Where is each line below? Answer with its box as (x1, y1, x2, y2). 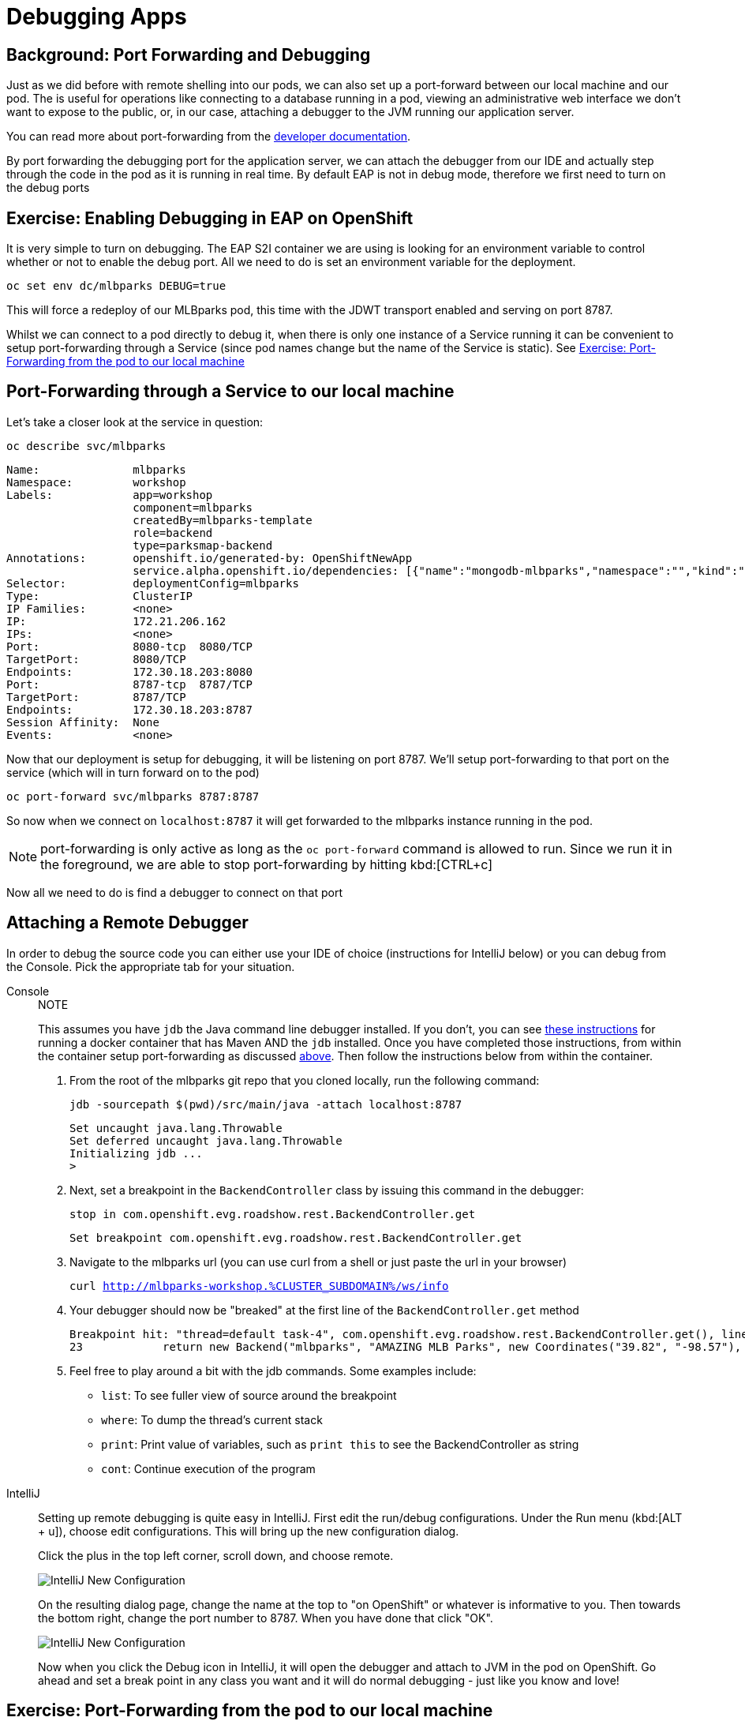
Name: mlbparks (6, 463, 186, 476)
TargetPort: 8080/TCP (6, 652, 186, 666)
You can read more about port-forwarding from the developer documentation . (6, 129, 411, 144)
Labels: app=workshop (6, 488, 213, 501)
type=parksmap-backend (133, 538, 273, 552)
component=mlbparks (133, 501, 253, 514)
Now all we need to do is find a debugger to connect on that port (6, 885, 343, 899)
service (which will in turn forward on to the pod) (6, 765, 260, 779)
